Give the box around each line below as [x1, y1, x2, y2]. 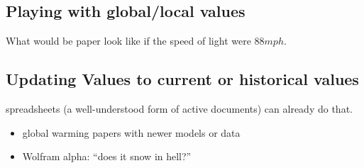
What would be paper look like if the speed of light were [6, 33, 251, 48]
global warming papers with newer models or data [22, 125, 241, 140]
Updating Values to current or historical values [6, 68, 359, 90]
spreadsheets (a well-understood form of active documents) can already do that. [6, 101, 353, 116]
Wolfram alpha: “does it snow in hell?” [22, 149, 192, 164]
